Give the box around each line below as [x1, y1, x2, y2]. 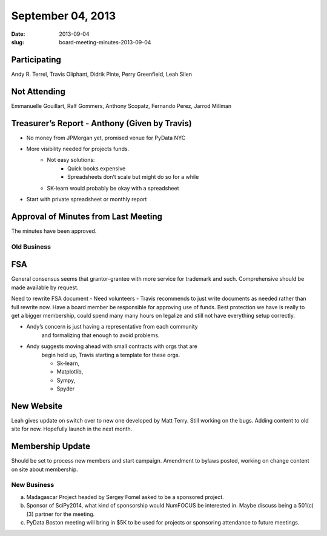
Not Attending [11, 86, 66, 96]
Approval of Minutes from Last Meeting [11, 211, 163, 221]
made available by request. [11, 284, 79, 291]
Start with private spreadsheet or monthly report [26, 196, 147, 203]
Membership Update [11, 441, 91, 452]
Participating [11, 55, 62, 65]
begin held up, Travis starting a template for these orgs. [41, 351, 180, 358]
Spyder [56, 385, 75, 392]
